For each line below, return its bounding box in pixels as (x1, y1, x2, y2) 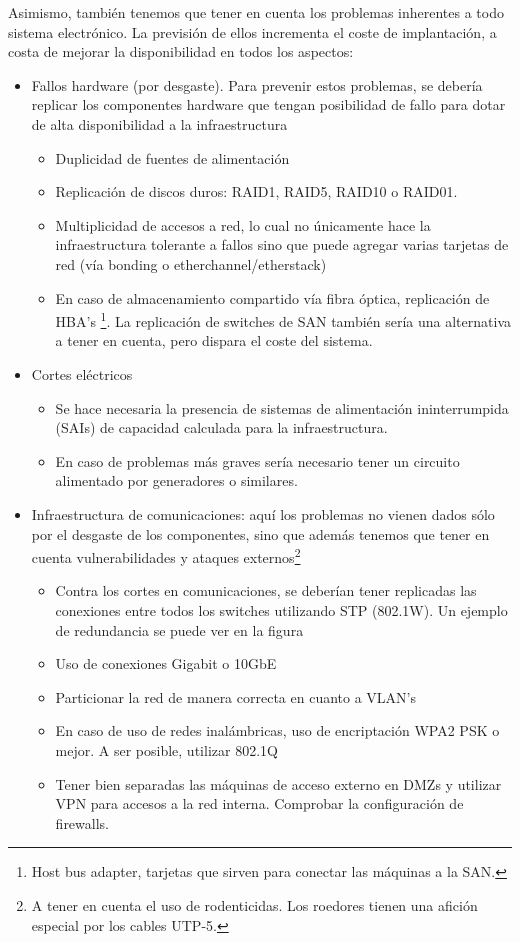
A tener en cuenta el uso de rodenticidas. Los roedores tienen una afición (31, 894, 478, 915)
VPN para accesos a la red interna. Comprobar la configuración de (55, 793, 464, 814)
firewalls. (55, 812, 109, 833)
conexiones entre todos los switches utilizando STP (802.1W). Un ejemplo (55, 599, 508, 620)
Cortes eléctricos (31, 363, 133, 384)
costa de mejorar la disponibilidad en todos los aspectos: (8, 41, 354, 62)
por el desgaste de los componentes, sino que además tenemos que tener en (31, 523, 490, 544)
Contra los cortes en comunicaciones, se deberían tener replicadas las (55, 580, 477, 601)
